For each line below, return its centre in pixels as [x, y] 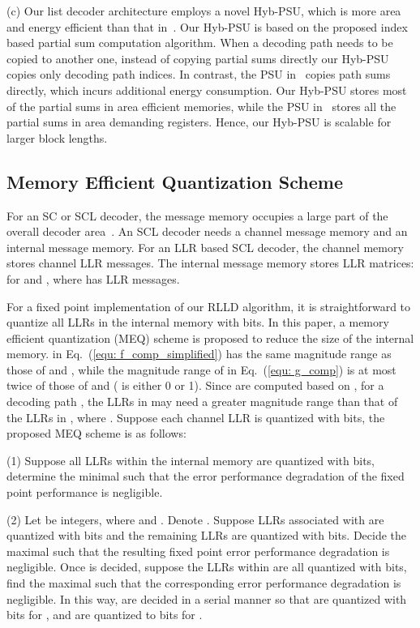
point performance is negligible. [85, 492]
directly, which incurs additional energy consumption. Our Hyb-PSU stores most [207, 90]
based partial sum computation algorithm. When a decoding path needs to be [200, 43]
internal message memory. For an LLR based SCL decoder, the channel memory [205, 247]
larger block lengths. [57, 137]
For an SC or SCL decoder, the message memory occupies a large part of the [197, 215]
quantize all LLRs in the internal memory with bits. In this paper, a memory [198, 322]
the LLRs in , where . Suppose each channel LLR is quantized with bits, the [196, 417]
